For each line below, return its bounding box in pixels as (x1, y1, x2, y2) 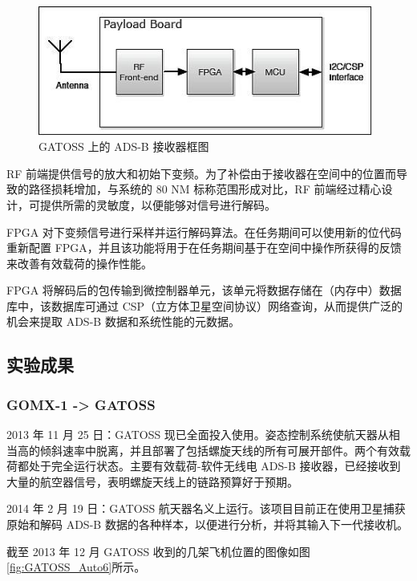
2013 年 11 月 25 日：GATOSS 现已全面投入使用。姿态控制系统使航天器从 (6, 426, 389, 443)
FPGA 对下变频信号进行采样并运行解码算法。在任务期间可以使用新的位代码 (6, 223, 402, 240)
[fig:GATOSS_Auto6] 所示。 (6, 559, 146, 575)
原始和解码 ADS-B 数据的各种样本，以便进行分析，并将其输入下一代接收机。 (6, 516, 408, 533)
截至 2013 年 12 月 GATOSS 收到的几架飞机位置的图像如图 (6, 542, 310, 559)
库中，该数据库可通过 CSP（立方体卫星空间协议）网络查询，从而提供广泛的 (6, 297, 403, 314)
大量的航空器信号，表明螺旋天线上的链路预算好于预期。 (6, 473, 298, 490)
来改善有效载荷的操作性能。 (6, 254, 152, 271)
